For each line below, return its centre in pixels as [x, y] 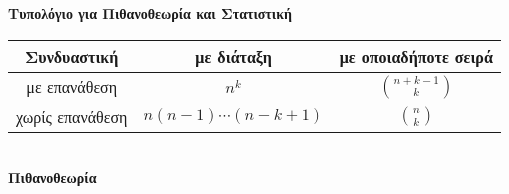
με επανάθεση [72, 87]
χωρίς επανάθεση [72, 116]
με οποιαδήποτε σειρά [416, 56]
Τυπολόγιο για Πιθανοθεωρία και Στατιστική [150, 13]
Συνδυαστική [72, 56]
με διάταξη [233, 56]
